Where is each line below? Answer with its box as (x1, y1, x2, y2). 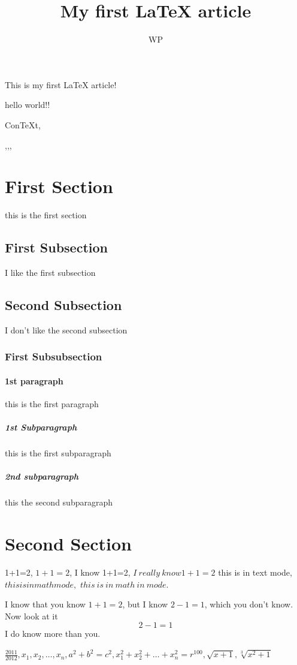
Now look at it (5, 609, 58, 622)
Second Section (5, 531, 132, 556)
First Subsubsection (5, 349, 102, 364)
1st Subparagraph (5, 421, 77, 434)
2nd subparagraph (5, 470, 79, 483)
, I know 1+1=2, (69, 566, 131, 579)
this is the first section (5, 209, 87, 221)
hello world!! (5, 98, 50, 111)
